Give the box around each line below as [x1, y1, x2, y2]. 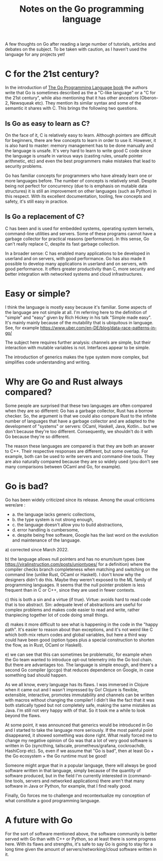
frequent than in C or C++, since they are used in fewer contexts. [5, 587, 135, 593]
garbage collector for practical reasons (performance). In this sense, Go [5, 236, 149, 242]
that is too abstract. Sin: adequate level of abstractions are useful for [5, 601, 143, 607]
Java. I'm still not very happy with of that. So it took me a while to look [5, 707, 145, 713]
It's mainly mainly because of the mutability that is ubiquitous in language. [5, 319, 154, 325]
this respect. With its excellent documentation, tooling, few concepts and [5, 193, 151, 199]
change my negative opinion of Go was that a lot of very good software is [5, 738, 152, 743]
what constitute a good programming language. [5, 797, 101, 803]
